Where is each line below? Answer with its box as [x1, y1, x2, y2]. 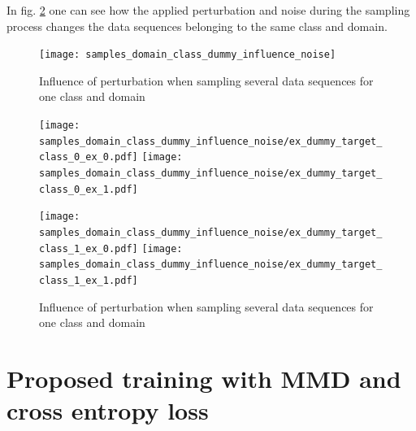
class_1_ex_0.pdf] [39, 242, 138, 255]
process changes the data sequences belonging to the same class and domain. [6, 17, 388, 34]
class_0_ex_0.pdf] [39, 151, 138, 163]
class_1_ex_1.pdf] [39, 274, 138, 286]
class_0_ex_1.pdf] [39, 183, 138, 195]
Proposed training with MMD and [6, 361, 401, 394]
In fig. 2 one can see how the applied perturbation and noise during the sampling [6, 2, 410, 18]
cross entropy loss [6, 394, 209, 427]
